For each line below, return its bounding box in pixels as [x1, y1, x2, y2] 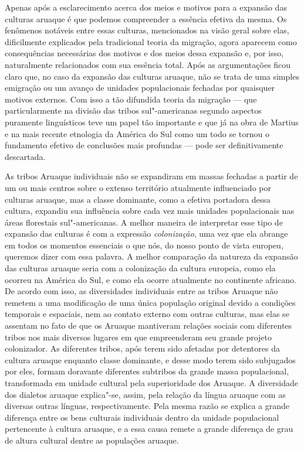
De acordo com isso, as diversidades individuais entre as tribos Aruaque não [5, 285, 278, 297]
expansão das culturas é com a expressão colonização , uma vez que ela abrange [5, 227, 288, 240]
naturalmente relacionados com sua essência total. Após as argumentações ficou [5, 58, 291, 70]
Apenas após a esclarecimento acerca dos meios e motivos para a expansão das [5, 1, 287, 13]
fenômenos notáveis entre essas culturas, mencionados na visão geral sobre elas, [5, 24, 289, 36]
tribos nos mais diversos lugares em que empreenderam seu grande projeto [5, 330, 272, 343]
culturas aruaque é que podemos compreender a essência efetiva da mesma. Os [5, 12, 287, 25]
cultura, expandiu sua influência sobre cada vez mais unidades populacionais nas [5, 204, 294, 217]
